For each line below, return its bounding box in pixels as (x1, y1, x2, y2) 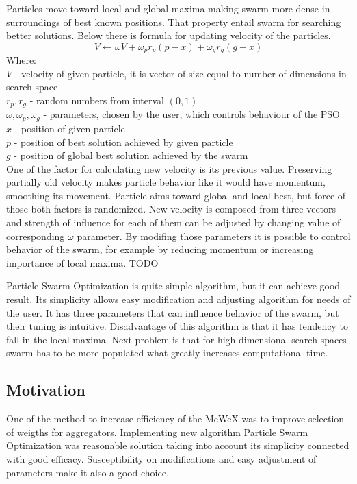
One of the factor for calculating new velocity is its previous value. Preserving (6, 161, 332, 176)
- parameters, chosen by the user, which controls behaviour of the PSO (43, 107, 340, 121)
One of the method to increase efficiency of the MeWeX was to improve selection (6, 411, 345, 426)
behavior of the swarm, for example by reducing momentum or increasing (6, 242, 314, 256)
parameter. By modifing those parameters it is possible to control (77, 228, 351, 243)
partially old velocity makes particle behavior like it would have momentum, (6, 175, 326, 189)
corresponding (6, 228, 65, 243)
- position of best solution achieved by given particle (14, 134, 233, 149)
